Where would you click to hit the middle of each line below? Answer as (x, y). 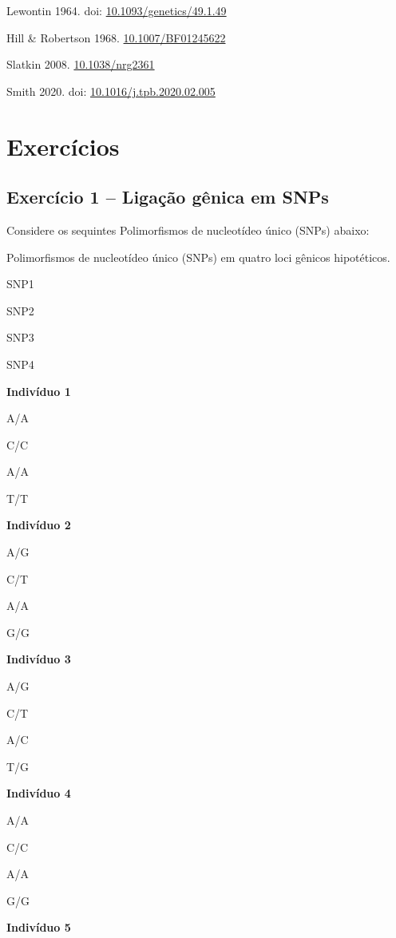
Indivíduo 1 (39, 391)
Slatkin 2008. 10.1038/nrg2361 (81, 64)
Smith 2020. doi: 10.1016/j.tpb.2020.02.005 (111, 91)
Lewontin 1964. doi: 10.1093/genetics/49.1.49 (117, 10)
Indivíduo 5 (39, 927)
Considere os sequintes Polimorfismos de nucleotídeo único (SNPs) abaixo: (188, 230)
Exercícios (63, 146)
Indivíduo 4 (39, 793)
